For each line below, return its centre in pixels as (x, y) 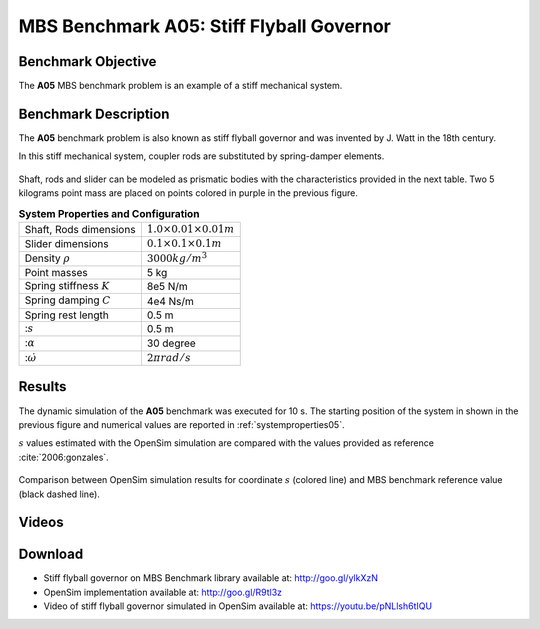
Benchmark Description (94, 113)
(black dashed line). (59, 494)
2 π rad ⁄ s (169, 357)
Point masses (56, 273)
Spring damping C (68, 300)
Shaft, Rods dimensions (80, 230)
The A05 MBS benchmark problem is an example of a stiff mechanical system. (180, 86)
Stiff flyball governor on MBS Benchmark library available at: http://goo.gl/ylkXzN (211, 578)
